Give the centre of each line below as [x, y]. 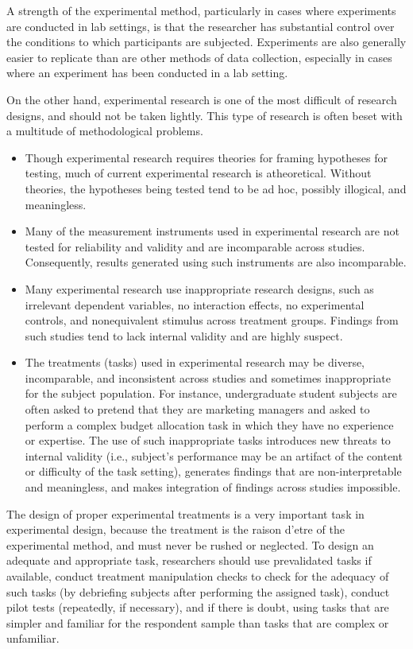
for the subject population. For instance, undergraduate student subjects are [211, 393]
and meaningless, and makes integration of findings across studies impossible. [213, 487]
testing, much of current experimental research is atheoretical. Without [198, 173]
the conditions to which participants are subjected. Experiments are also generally [206, 42]
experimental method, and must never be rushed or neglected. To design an [190, 544]
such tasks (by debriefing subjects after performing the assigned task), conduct [198, 591]
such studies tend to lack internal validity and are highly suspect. [184, 335]
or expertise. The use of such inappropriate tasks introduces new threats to [208, 440]
